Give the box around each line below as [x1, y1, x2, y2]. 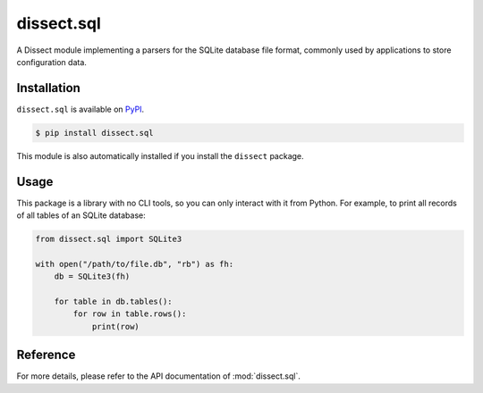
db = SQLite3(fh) [54, 272, 131, 281]
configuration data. [16, 56, 87, 67]
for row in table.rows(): [72, 309, 187, 319]
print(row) [91, 322, 140, 331]
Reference [16, 347, 76, 363]
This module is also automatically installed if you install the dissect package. [16, 150, 304, 161]
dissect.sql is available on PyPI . [16, 104, 145, 114]
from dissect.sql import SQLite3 [35, 234, 182, 245]
